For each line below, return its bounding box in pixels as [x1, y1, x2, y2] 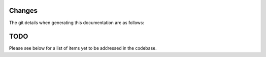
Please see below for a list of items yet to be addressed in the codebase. [9, 45, 157, 51]
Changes [9, 6, 38, 15]
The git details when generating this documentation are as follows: [9, 20, 145, 26]
